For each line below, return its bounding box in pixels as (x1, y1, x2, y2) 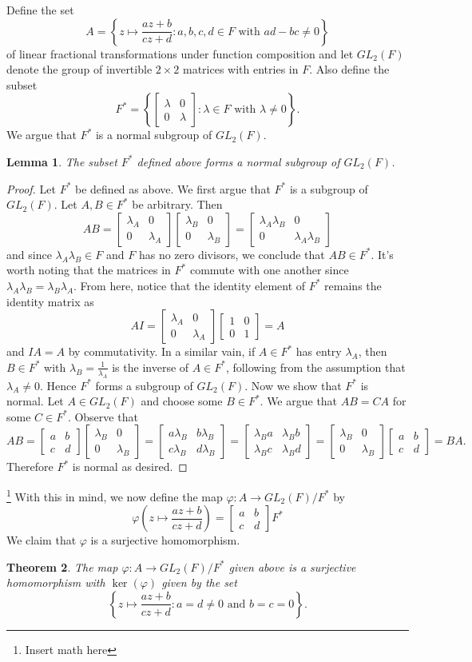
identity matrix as (6, 293, 94, 309)
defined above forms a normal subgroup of (137, 153, 340, 169)
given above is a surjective (228, 558, 356, 575)
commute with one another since (189, 261, 349, 278)
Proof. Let (6, 180, 56, 197)
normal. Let (6, 393, 64, 409)
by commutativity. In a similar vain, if (68, 343, 256, 360)
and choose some (141, 393, 223, 409)
